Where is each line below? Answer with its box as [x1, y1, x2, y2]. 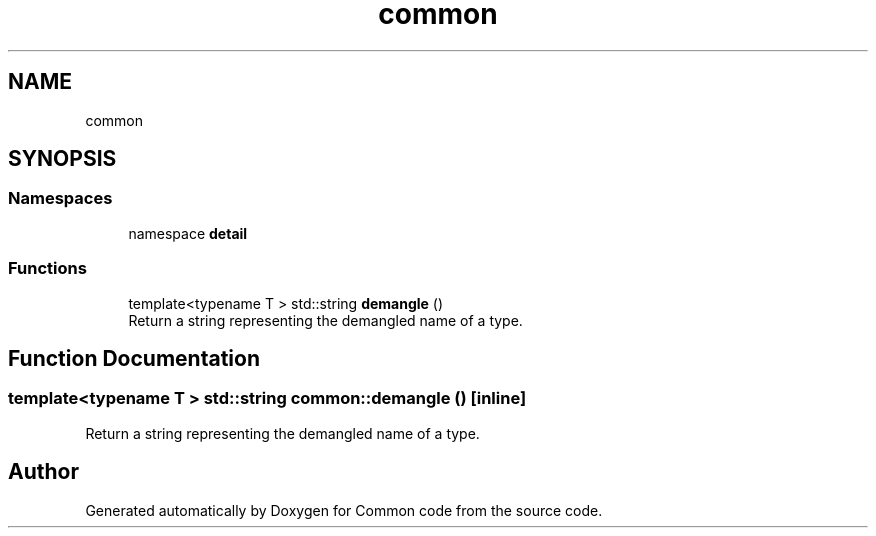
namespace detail [128, 224, 248, 242]
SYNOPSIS [8, 146, 117, 172]
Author [8, 459, 79, 485]
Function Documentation [8, 345, 260, 371]
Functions [8, 258, 87, 279]
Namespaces [8, 188, 113, 209]
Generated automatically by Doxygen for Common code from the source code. [85, 501, 603, 519]
